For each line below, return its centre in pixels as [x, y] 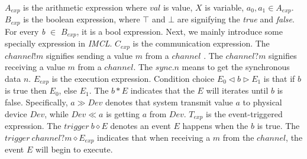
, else [68, 90]
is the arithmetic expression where [85, 7]
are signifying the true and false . [236, 19]
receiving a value [35, 67]
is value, [178, 7]
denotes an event [140, 126]
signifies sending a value [89, 55]
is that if [279, 78]
